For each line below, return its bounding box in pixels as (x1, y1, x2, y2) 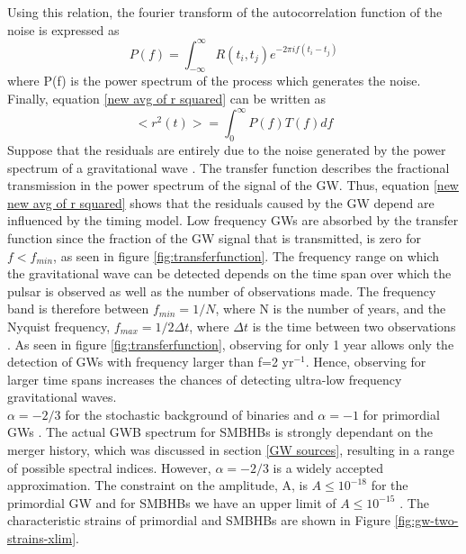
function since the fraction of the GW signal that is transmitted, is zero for (7, 228, 421, 247)
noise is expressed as (7, 20, 120, 39)
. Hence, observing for (305, 352, 426, 371)
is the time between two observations (252, 316, 456, 335)
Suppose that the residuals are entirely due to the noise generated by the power (7, 140, 446, 159)
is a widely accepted (273, 458, 384, 477)
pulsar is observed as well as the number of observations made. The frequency (7, 281, 436, 300)
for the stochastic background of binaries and (65, 404, 314, 423)
